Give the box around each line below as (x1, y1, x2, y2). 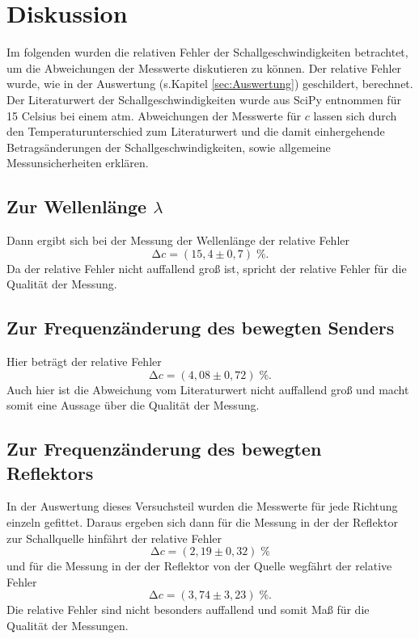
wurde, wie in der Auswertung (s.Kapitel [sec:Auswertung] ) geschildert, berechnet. (6, 75, 413, 92)
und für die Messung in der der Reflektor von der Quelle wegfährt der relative (6, 557, 392, 574)
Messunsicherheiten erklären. (6, 154, 149, 171)
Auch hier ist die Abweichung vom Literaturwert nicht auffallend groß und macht (6, 380, 409, 397)
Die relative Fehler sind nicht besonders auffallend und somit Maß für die (6, 601, 370, 618)
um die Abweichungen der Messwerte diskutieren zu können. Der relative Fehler (6, 59, 402, 76)
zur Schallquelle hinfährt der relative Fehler (6, 529, 222, 546)
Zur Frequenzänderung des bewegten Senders (6, 315, 395, 340)
